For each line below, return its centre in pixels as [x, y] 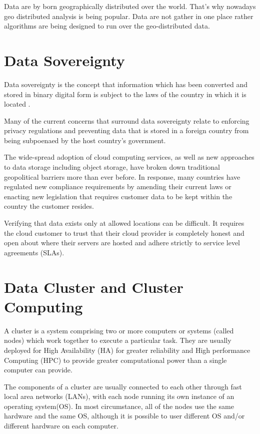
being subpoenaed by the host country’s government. [85, 140]
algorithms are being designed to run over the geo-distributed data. [107, 26]
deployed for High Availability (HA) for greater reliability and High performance [127, 350]
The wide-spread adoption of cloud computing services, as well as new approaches [129, 157]
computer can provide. [38, 370]
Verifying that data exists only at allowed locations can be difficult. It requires [124, 223]
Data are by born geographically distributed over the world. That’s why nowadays [130, 6]
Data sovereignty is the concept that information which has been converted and [126, 84]
